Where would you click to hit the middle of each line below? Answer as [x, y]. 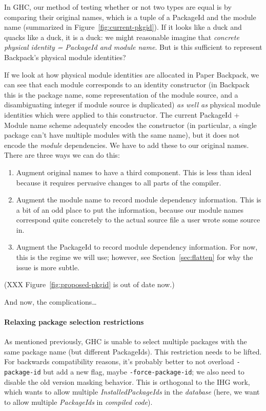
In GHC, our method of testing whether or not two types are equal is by [118, 7]
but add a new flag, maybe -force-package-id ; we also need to [144, 372]
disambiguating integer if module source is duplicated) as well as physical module [132, 105]
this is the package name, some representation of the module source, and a [121, 94]
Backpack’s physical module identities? [65, 57]
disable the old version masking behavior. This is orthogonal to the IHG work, [127, 381]
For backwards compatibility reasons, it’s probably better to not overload [119, 361]
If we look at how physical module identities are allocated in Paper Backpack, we [132, 74]
